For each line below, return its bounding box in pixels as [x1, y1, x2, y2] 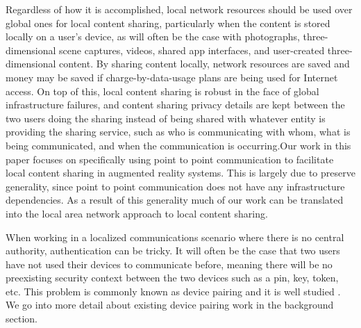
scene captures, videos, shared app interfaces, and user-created [59, 42, 325, 57]
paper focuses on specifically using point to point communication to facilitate [6, 151, 334, 166]
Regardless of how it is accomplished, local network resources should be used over [6, 2, 353, 16]
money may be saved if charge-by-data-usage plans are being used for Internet [6, 69, 338, 84]
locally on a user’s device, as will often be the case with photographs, [6, 29, 300, 44]
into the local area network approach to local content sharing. [6, 206, 268, 220]
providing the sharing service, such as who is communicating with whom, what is [6, 124, 351, 139]
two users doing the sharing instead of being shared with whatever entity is [6, 110, 326, 125]
